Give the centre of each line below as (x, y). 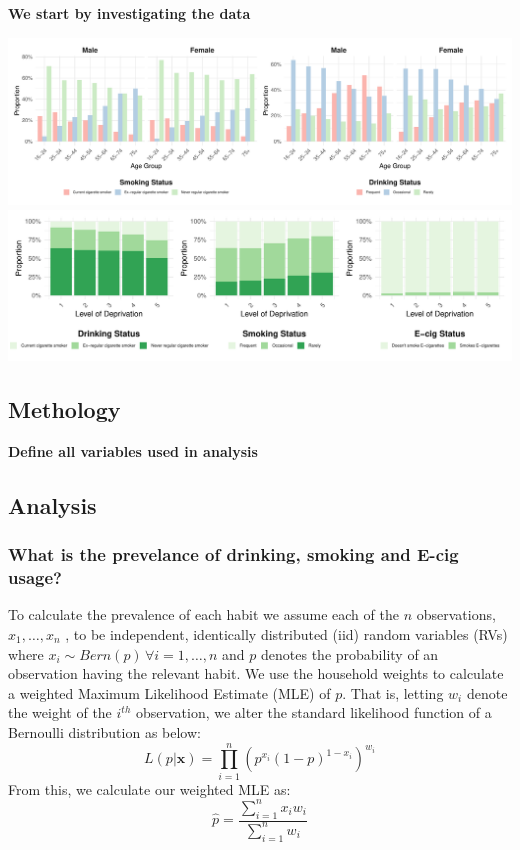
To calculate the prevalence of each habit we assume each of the (203, 614)
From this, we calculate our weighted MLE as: (149, 788)
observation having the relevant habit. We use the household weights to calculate (256, 673)
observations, (456, 614)
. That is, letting (393, 692)
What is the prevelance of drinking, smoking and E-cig (233, 554)
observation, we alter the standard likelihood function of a (313, 712)
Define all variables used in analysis (133, 450)
